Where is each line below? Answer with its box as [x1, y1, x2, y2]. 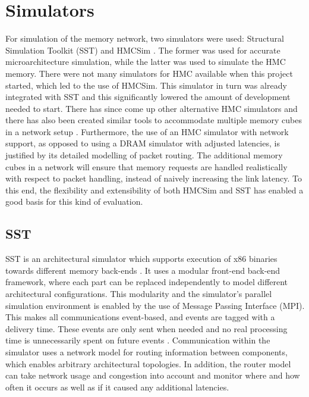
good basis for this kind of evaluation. [5, 195, 143, 208]
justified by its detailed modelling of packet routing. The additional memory [5, 149, 283, 161]
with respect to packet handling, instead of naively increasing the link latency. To [5, 172, 302, 185]
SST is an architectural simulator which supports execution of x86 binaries [5, 252, 278, 265]
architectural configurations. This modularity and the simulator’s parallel [5, 287, 272, 300]
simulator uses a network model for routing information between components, [5, 345, 288, 358]
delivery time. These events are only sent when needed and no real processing [5, 322, 288, 335]
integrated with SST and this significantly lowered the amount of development [5, 90, 291, 103]
